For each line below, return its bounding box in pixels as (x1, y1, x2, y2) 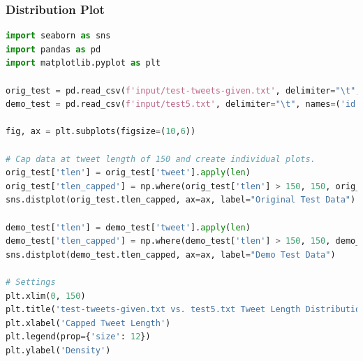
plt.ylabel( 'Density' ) (6, 345, 111, 355)
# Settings (6, 277, 56, 287)
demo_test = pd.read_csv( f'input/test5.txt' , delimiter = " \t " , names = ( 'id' (6, 99, 361, 110)
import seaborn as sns (6, 31, 111, 41)
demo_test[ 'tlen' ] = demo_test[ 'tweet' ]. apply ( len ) (6, 222, 251, 233)
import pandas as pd (6, 44, 101, 54)
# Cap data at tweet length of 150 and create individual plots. (6, 154, 316, 164)
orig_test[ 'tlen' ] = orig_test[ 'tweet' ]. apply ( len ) (6, 168, 251, 178)
